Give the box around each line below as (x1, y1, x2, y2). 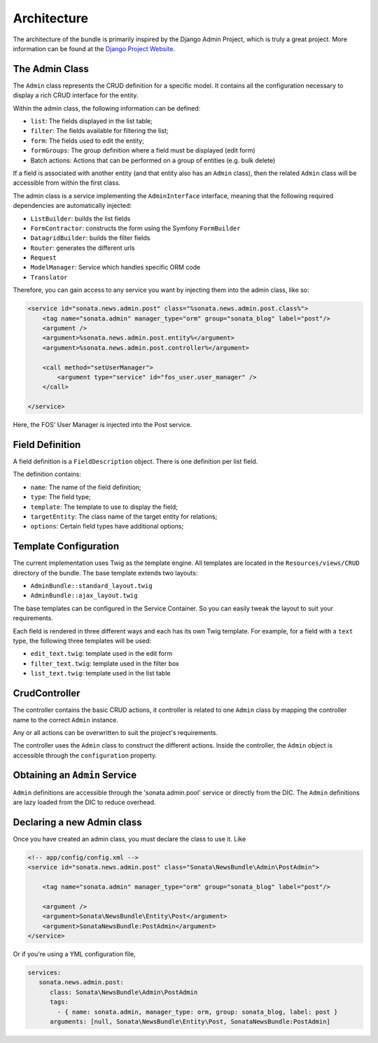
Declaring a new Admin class (13, 816, 142, 828)
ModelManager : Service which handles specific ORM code (30, 263, 201, 272)
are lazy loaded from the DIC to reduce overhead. (13, 798, 156, 806)
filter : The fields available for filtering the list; (30, 127, 169, 135)
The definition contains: (13, 470, 82, 479)
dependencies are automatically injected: (13, 202, 132, 210)
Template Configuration (13, 540, 119, 552)
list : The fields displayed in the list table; (30, 117, 153, 125)
